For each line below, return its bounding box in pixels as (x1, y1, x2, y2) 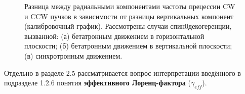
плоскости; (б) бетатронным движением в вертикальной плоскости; (24, 40, 232, 51)
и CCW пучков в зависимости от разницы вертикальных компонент (24, 11, 234, 21)
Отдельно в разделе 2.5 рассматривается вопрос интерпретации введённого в (4, 67, 241, 78)
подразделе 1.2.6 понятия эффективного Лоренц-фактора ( (4, 77, 191, 88)
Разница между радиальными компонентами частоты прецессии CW (24, 1, 235, 11)
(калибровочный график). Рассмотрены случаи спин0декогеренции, (24, 21, 232, 31)
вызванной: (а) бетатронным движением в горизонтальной (24, 30, 205, 41)
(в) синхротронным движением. (24, 50, 123, 61)
